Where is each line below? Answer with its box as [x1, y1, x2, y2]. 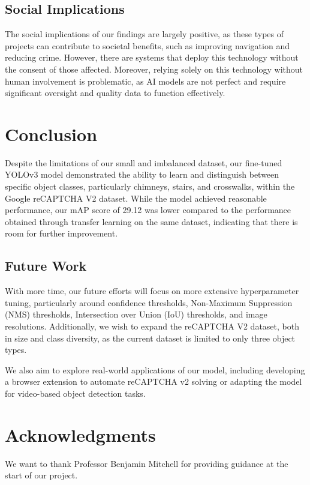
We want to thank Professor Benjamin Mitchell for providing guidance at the [5, 457, 288, 469]
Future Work [5, 256, 87, 275]
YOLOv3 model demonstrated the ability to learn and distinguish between [5, 168, 279, 181]
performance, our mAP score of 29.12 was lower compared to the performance [5, 203, 291, 216]
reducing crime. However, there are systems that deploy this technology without [5, 51, 299, 64]
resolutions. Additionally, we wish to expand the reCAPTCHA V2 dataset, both [5, 320, 299, 333]
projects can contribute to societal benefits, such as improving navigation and [5, 39, 290, 52]
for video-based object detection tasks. [5, 387, 146, 399]
